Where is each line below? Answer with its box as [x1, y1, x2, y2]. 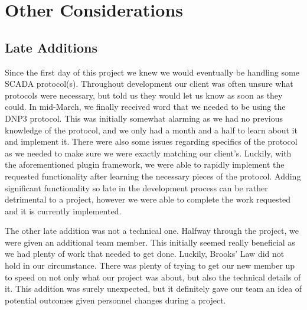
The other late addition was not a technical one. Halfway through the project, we [5, 224, 299, 237]
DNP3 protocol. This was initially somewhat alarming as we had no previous [5, 112, 283, 124]
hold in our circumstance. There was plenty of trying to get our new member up [5, 259, 295, 272]
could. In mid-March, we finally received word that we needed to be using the [5, 100, 286, 113]
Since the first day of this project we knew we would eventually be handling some [5, 66, 299, 78]
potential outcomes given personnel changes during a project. [5, 293, 226, 306]
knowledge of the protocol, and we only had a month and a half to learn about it [5, 123, 298, 136]
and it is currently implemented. [5, 204, 122, 217]
